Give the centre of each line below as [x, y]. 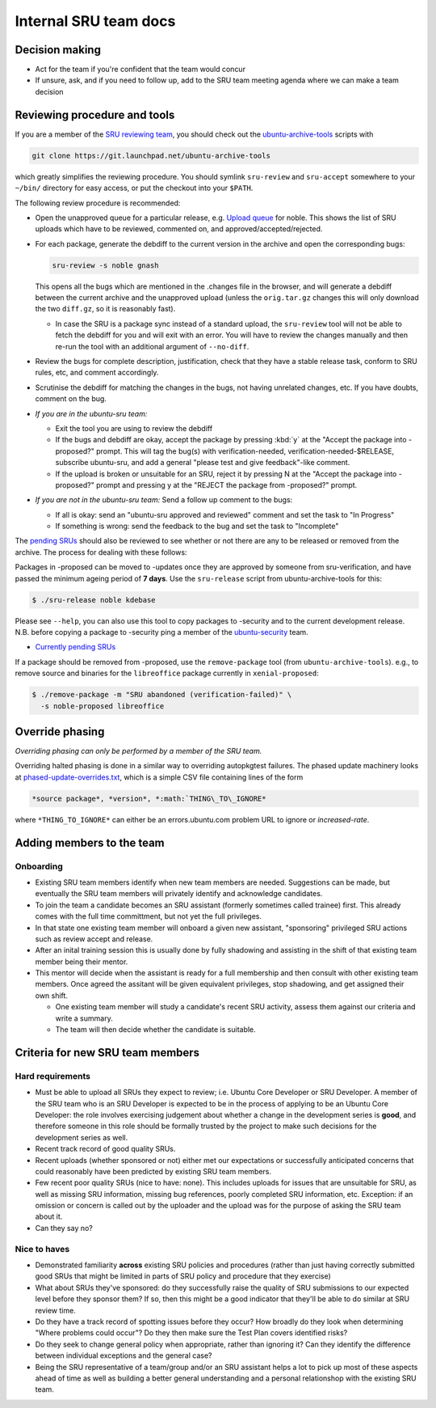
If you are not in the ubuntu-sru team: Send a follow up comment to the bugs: [164, 500]
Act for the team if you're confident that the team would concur [140, 70]
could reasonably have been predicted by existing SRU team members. [153, 1171]
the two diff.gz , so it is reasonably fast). [105, 309]
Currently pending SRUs [75, 647]
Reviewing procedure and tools [95, 114]
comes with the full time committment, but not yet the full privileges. [149, 916]
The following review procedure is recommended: [98, 203]
